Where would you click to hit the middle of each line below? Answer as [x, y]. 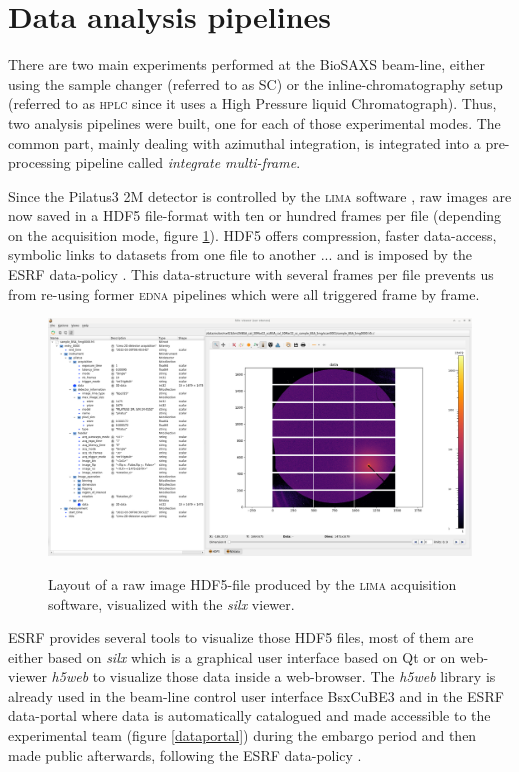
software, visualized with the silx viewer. [171, 603]
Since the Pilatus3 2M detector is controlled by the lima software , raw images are [260, 195]
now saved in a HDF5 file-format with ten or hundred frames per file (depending [255, 215]
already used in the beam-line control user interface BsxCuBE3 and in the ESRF [256, 695]
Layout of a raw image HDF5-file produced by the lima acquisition [252, 583]
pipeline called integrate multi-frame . [188, 162]
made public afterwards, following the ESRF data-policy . [185, 754]
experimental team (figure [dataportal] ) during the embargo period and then [242, 735]
